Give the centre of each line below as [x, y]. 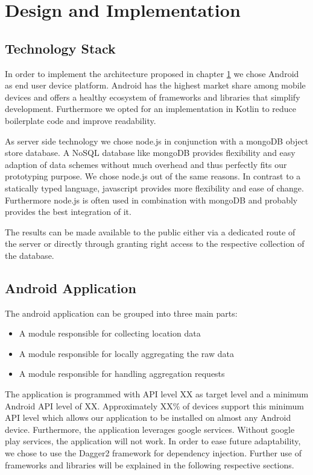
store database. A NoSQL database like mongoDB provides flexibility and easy [150, 153]
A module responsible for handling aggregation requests [122, 374]
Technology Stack [60, 48]
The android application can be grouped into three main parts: [121, 313]
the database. [30, 255]
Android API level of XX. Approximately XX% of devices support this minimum [155, 405]
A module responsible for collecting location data [110, 333]
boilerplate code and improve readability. [81, 120]
